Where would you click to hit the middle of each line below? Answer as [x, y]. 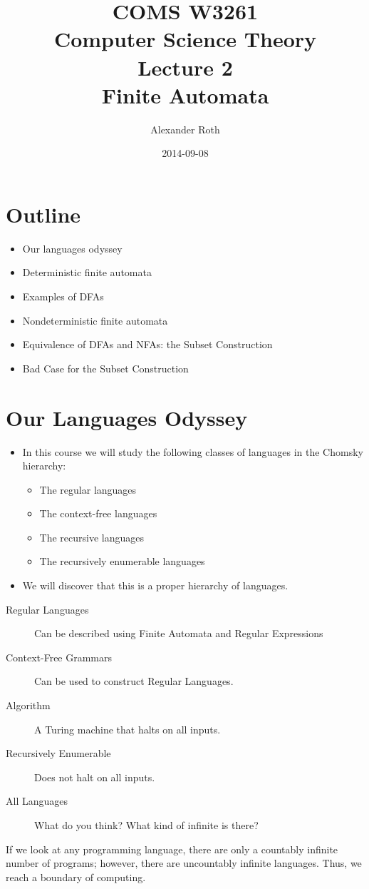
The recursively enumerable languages [122, 561]
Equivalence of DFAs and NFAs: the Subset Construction [147, 344]
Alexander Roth [185, 129]
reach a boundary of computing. [76, 877]
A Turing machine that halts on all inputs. [128, 729]
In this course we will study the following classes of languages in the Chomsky [193, 451]
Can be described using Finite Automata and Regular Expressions [179, 633]
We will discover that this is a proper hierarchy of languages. [155, 585]
